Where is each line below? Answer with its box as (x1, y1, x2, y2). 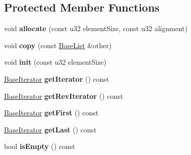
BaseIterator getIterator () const (4, 73, 109, 84)
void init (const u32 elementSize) (4, 57, 107, 67)
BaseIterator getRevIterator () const (4, 90, 123, 101)
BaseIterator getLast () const (4, 124, 97, 134)
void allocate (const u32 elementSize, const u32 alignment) (4, 23, 187, 34)
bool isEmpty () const (4, 141, 75, 151)
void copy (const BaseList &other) (4, 40, 112, 50)
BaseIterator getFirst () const (4, 107, 99, 118)
